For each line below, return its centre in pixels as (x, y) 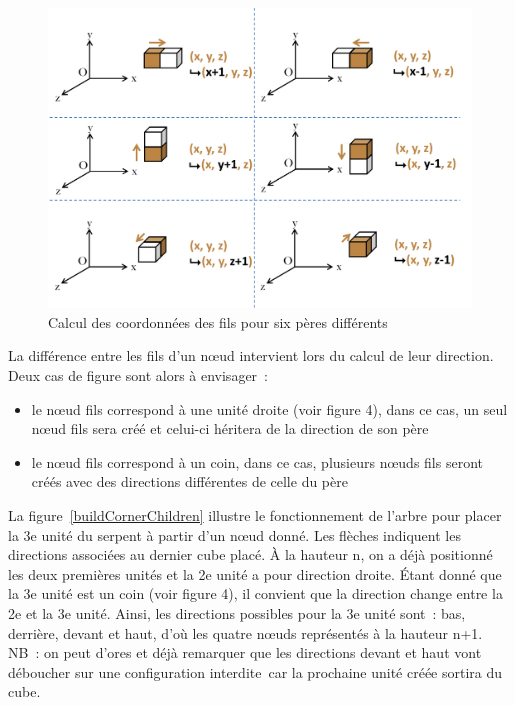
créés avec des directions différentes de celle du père (189, 481)
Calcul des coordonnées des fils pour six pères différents (218, 321)
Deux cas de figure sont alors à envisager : (138, 374)
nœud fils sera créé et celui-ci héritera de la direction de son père (230, 428)
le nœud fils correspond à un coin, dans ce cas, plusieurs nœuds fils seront (257, 461)
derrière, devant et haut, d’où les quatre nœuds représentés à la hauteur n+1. (245, 632)
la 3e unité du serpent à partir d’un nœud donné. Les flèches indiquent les (234, 534)
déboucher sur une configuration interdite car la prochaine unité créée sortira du (255, 671)
